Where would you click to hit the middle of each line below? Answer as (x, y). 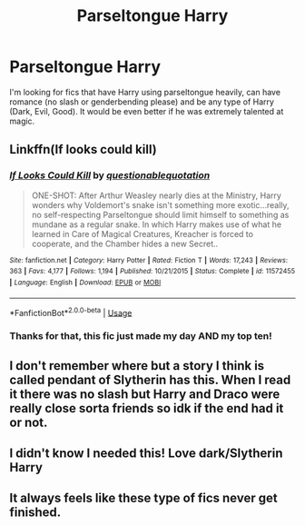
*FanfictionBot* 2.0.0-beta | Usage (71, 312)
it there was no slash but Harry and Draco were (145, 394)
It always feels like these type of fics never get (144, 498)
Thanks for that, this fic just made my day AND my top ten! (141, 336)
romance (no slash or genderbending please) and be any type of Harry (142, 102)
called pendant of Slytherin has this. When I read (150, 379)
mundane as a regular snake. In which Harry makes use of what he (157, 224)
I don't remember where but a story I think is (137, 366)
